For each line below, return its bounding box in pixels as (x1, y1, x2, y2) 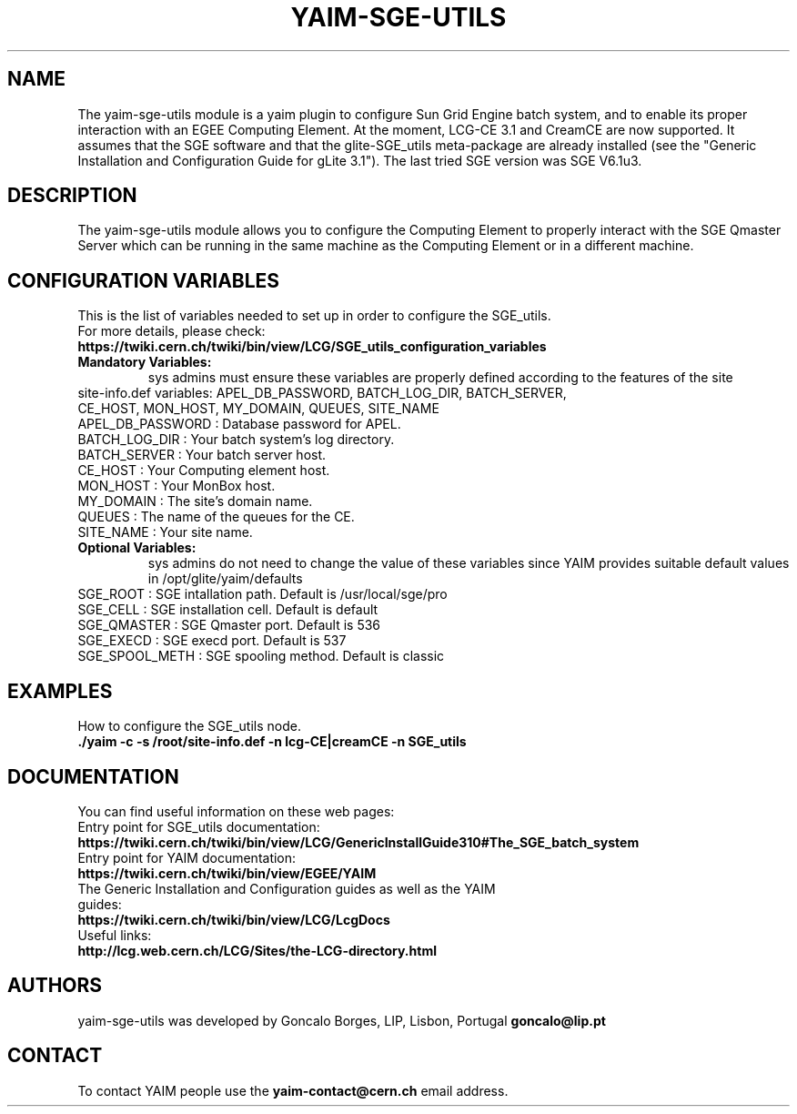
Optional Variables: (77, 540, 197, 556)
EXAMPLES (7, 679, 113, 703)
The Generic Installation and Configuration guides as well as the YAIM (77, 880, 496, 896)
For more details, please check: (77, 323, 266, 339)
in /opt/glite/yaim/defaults (147, 571, 303, 587)
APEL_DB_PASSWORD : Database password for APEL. (77, 416, 401, 432)
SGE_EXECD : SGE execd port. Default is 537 (77, 633, 347, 649)
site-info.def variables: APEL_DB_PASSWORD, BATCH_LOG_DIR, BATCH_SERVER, (77, 385, 567, 401)
